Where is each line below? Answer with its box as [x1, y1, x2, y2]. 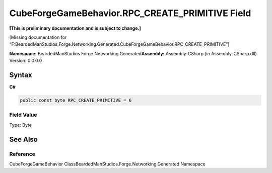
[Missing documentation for [9, 34, 67, 40]
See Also [9, 135, 38, 143]
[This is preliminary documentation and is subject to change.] [9, 25, 141, 31]
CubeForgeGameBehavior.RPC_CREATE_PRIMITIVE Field [9, 8, 251, 19]
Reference [9, 150, 35, 157]
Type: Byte [9, 122, 32, 128]
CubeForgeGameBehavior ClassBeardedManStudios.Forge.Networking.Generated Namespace [9, 161, 206, 167]
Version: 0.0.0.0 [9, 58, 42, 64]
